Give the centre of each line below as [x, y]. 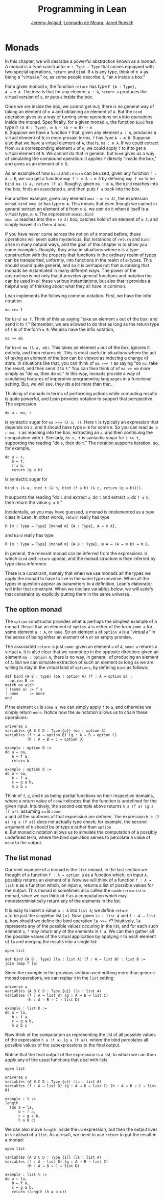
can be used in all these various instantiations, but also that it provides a [78, 281]
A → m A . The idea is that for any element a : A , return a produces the [76, 91]
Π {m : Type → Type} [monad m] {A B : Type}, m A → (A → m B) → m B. [78, 544]
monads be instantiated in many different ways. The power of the [71, 270]
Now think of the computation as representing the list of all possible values [80, 1035]
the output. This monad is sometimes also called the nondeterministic [76, 891]
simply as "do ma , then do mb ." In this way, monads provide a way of [73, 373]
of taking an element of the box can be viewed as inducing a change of [77, 358]
